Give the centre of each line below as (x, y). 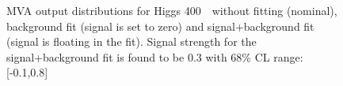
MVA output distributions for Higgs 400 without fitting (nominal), (172, 10)
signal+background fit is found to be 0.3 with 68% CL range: (155, 56)
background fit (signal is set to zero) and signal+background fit (160, 26)
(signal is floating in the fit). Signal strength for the (131, 41)
